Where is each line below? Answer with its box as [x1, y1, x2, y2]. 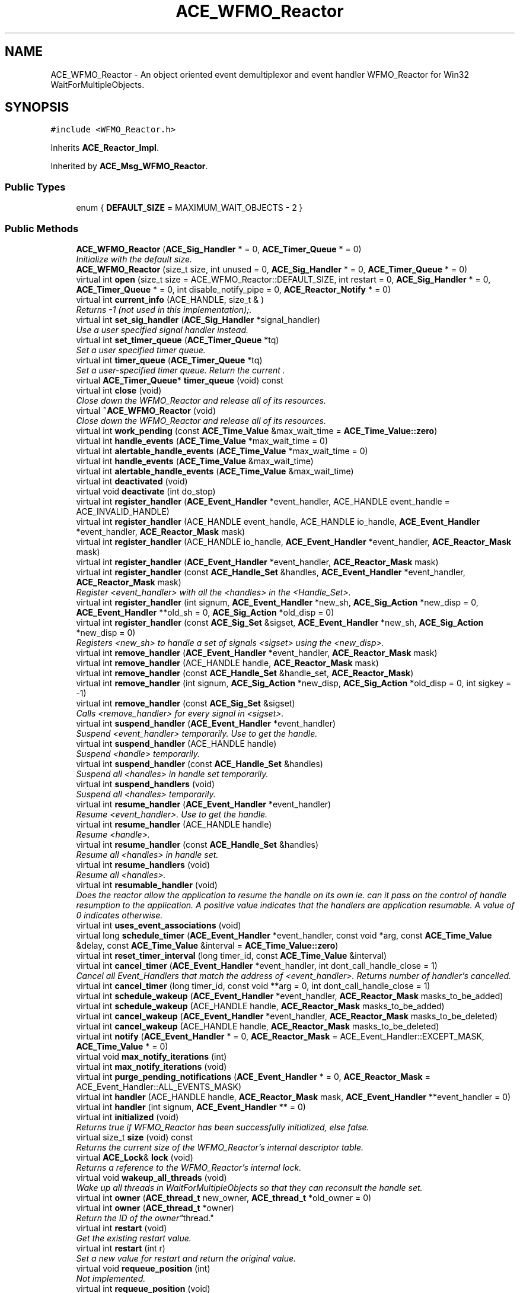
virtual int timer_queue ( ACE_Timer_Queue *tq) [76, 354, 263, 365]
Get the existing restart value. [76, 1232, 192, 1243]
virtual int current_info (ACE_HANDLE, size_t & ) [76, 294, 264, 305]
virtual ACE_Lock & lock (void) [76, 1152, 193, 1162]
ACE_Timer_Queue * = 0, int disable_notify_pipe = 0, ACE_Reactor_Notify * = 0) [76, 284, 391, 294]
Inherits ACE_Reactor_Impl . [50, 142, 159, 153]
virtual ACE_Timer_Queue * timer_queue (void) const [76, 375, 283, 385]
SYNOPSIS [5, 100, 69, 115]
